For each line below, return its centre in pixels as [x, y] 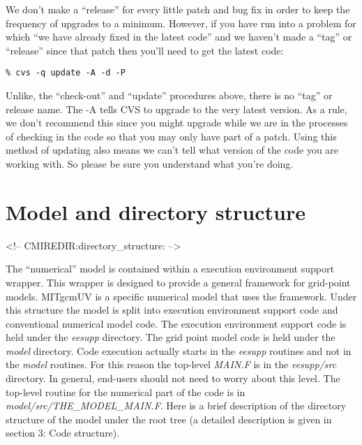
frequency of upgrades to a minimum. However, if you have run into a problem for [181, 23]
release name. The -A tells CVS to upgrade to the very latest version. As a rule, [176, 109]
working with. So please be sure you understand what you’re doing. [150, 163]
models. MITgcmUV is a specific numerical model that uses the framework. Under [181, 296]
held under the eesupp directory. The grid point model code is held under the [171, 337]
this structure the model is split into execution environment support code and [172, 310]
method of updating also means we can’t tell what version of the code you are [172, 150]
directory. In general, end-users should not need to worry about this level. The [173, 378]
